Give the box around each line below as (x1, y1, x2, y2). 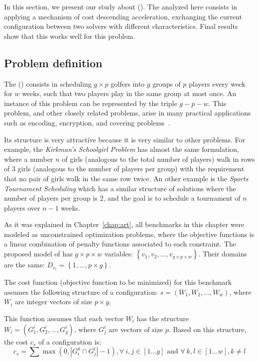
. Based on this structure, (168, 324, 247, 334)
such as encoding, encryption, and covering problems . (4, 117, 170, 127)
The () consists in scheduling (4, 78, 92, 89)
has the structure (136, 313, 189, 323)
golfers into (111, 78, 145, 89)
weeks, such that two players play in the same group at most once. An (22, 88, 237, 99)
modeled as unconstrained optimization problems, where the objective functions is (4, 229, 255, 239)
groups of (152, 78, 181, 89)
